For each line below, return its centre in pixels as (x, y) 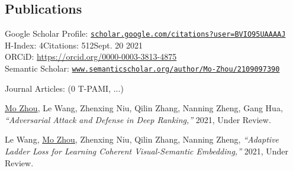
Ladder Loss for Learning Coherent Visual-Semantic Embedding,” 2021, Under (147, 151)
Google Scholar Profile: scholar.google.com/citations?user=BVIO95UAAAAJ (145, 33)
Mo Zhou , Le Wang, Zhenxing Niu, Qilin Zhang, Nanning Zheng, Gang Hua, (144, 108)
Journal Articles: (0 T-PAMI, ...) (64, 88)
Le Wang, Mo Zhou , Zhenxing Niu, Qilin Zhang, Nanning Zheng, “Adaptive (142, 139)
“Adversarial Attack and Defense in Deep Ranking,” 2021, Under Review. (138, 119)
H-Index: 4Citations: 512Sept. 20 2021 (74, 45)
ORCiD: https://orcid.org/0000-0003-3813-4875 (91, 57)
